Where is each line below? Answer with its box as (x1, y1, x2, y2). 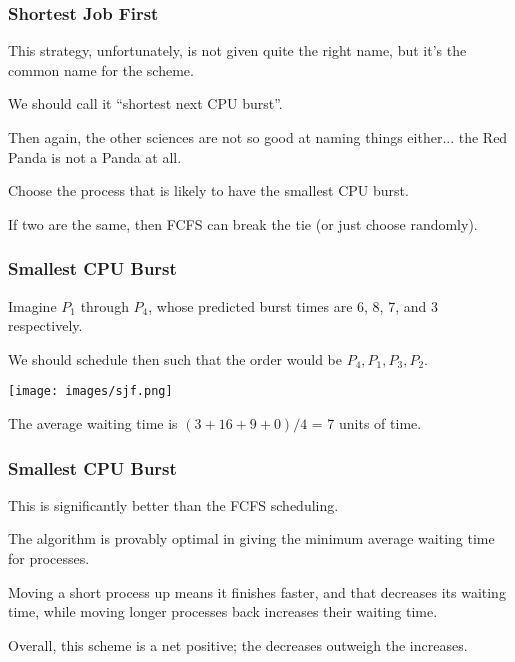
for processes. (8, 548, 90, 569)
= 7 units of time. (311, 413, 422, 434)
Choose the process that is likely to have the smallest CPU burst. (8, 180, 409, 201)
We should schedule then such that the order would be (8, 348, 342, 369)
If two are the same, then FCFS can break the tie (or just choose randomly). (8, 213, 478, 234)
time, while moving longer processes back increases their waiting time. (8, 601, 438, 622)
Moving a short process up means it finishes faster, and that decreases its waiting (8, 581, 506, 602)
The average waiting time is (8, 413, 178, 434)
